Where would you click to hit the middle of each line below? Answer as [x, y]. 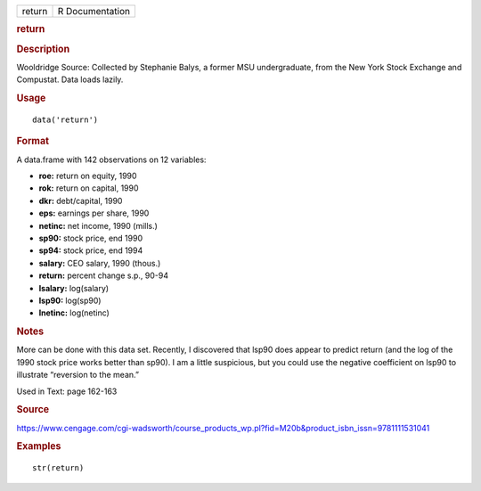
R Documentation [94, 11]
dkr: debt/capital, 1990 [81, 200]
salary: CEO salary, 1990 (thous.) [100, 263]
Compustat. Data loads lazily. [70, 79]
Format [33, 141]
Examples [39, 446]
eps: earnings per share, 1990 [94, 213]
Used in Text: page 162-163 [67, 391]
